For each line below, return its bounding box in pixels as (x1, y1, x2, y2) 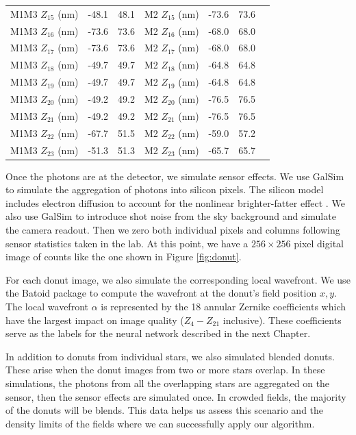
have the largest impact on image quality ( (5, 312, 184, 327)
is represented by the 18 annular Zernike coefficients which (101, 299, 346, 313)
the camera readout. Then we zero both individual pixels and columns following (5, 222, 340, 236)
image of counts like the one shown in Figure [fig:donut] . (5, 249, 242, 264)
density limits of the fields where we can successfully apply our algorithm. (5, 416, 315, 430)
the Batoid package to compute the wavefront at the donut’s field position (5, 286, 317, 300)
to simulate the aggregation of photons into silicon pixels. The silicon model (5, 182, 324, 197)
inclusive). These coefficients (222, 312, 342, 327)
